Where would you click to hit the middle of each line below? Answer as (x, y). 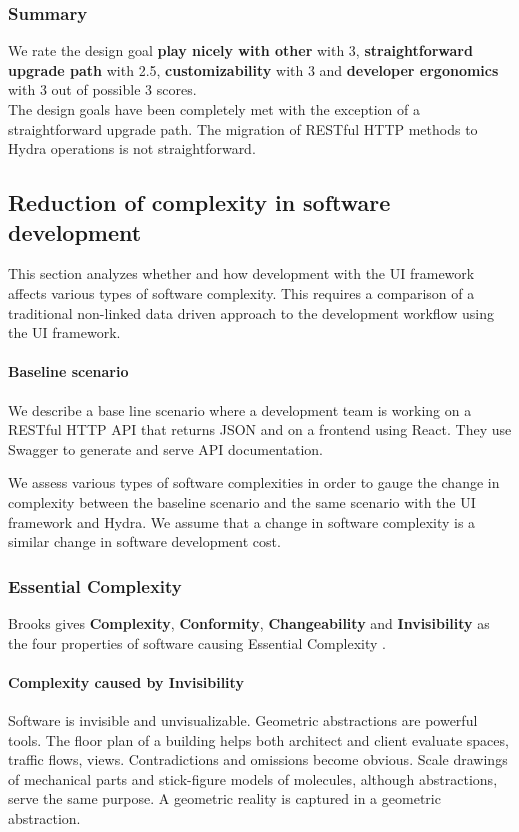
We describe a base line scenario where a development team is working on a (240, 409)
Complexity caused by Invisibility (126, 681)
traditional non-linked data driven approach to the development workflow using (251, 312)
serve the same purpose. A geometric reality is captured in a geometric (224, 798)
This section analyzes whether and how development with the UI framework (241, 273)
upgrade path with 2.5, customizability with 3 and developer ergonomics (253, 69)
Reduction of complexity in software (199, 202)
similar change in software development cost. (144, 541)
